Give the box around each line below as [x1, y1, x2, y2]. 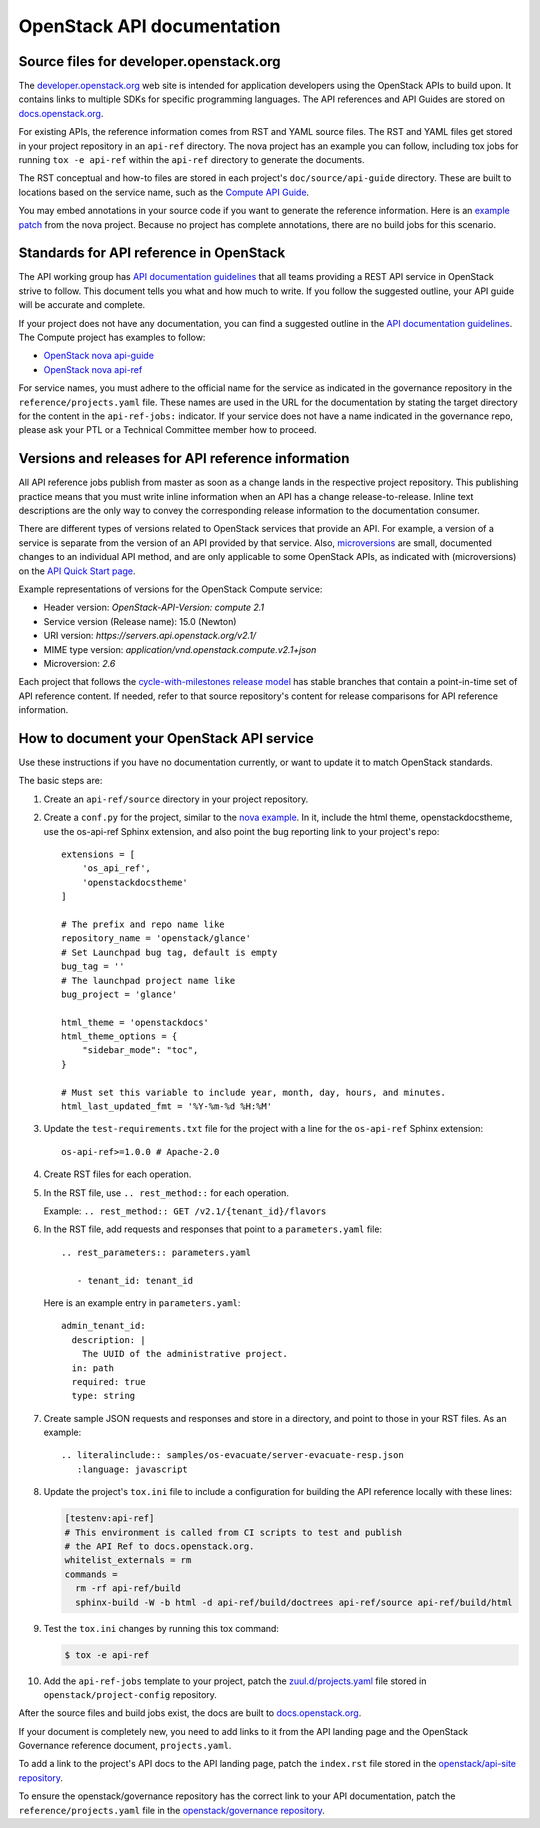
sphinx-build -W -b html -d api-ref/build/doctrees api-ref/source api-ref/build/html [75, 1596, 514, 1608]
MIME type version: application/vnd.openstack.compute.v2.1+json [43, 643, 317, 655]
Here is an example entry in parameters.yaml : [43, 1296, 241, 1309]
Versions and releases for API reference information [18, 450, 350, 467]
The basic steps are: [18, 775, 103, 787]
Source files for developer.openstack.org [18, 53, 281, 70]
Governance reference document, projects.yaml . [18, 1740, 232, 1752]
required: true [71, 1376, 146, 1387]
